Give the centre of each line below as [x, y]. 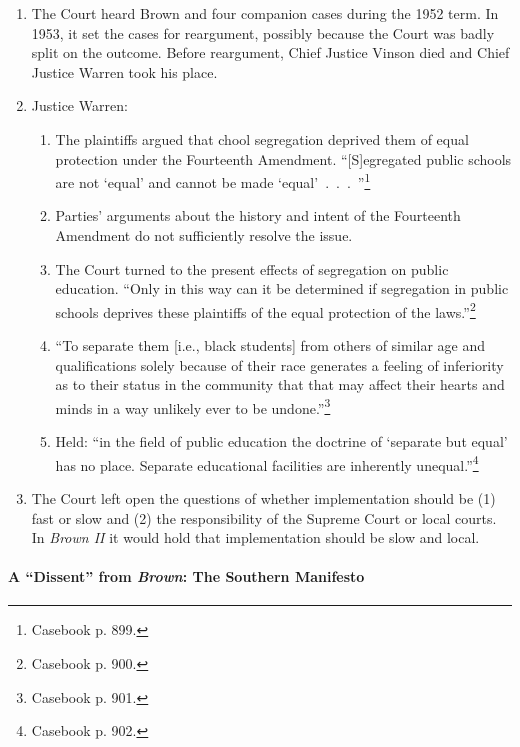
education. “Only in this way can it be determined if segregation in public [282, 288]
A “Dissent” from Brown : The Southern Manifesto [186, 576]
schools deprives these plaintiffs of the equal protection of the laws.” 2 [265, 310]
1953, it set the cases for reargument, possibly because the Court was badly [263, 32]
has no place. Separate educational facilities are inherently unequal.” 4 [267, 463]
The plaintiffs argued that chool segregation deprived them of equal [262, 138]
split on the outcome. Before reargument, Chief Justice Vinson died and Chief [270, 52]
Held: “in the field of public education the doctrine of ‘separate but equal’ [281, 441]
